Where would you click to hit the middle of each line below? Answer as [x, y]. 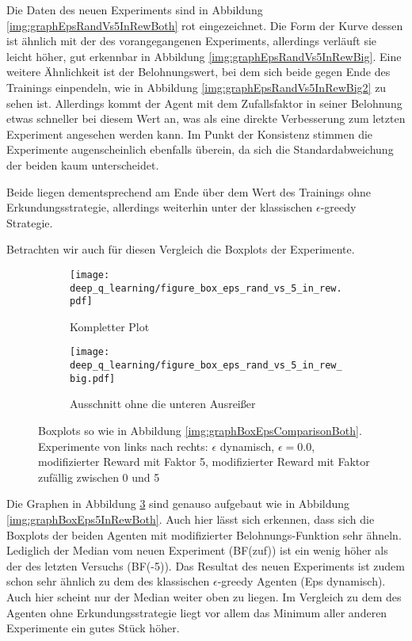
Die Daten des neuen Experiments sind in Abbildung [135, 10]
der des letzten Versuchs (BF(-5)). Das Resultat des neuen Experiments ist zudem [206, 565]
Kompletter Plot [110, 326]
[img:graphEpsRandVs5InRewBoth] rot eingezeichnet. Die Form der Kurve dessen [205, 25]
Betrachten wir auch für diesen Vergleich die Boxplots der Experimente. [181, 249]
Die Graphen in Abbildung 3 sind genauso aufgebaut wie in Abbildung [178, 504]
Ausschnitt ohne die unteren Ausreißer [163, 404]
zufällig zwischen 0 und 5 [99, 477]
